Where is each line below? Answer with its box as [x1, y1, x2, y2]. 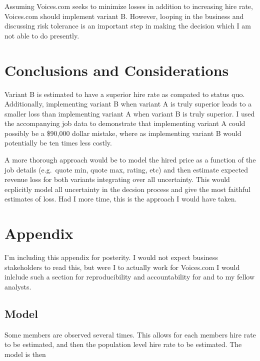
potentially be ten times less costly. [4, 137, 112, 148]
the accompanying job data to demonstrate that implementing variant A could [4, 118, 245, 128]
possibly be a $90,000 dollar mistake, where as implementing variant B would [4, 127, 241, 138]
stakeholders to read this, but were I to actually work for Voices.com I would [4, 261, 240, 272]
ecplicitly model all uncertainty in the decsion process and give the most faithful [4, 183, 250, 194]
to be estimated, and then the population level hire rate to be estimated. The [4, 339, 242, 349]
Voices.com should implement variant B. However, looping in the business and [4, 10, 244, 21]
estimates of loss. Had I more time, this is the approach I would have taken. [4, 193, 237, 204]
